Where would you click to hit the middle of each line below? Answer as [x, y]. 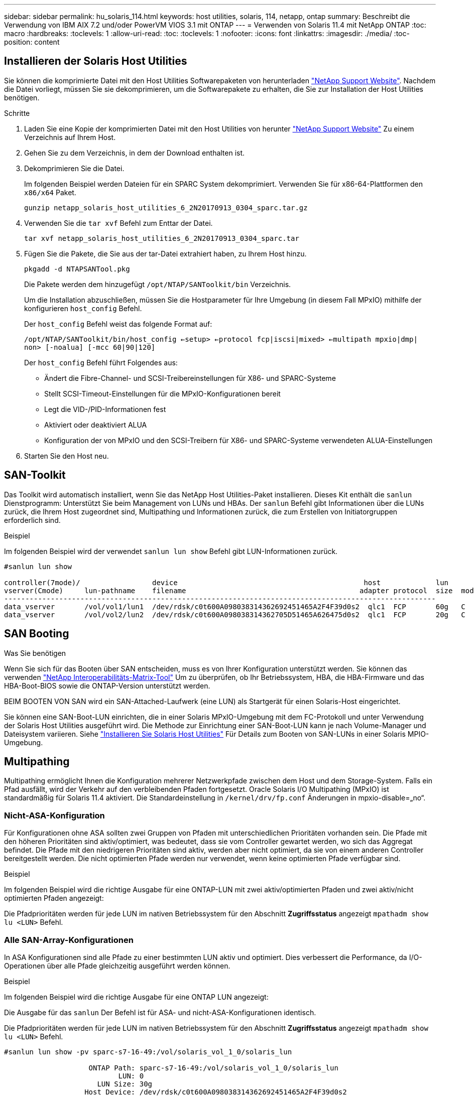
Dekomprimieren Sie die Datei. [74, 168]
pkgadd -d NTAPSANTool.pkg [77, 269]
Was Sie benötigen [35, 653]
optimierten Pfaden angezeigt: [54, 898]
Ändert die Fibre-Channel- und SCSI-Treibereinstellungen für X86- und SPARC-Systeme [190, 378]
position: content [32, 42]
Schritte [17, 113]
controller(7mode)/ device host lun [226, 582]
